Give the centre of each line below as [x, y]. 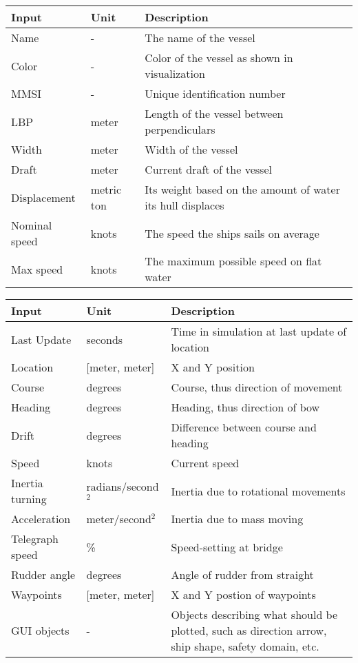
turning [29, 499]
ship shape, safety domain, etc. [245, 646]
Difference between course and [244, 427]
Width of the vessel [191, 149]
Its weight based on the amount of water [242, 189]
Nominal [32, 225]
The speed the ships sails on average [232, 233]
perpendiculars [180, 129]
